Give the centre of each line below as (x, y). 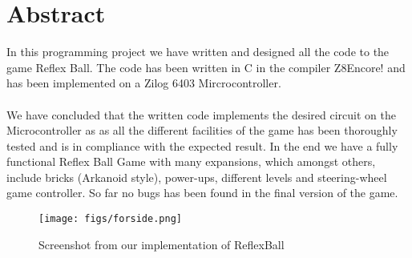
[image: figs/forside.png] (110, 219)
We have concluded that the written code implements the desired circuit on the (201, 114)
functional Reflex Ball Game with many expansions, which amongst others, (191, 161)
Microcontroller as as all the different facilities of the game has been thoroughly (202, 130)
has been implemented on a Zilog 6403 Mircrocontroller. (144, 83)
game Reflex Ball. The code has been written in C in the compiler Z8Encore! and (206, 67)
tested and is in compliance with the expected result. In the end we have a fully (202, 145)
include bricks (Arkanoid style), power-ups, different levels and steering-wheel (197, 177)
